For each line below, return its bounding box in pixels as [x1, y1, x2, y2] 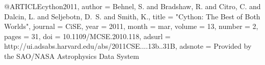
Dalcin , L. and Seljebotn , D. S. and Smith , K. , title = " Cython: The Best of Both [4, 11, 260, 21]
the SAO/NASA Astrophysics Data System [4, 50, 139, 61]
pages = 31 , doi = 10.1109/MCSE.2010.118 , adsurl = [4, 30, 171, 41]
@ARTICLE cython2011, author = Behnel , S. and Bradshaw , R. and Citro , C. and [4, 1, 261, 11]
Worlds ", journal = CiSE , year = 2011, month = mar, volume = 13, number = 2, [4, 21, 258, 31]
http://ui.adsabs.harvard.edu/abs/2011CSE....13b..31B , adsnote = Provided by [4, 41, 252, 51]
